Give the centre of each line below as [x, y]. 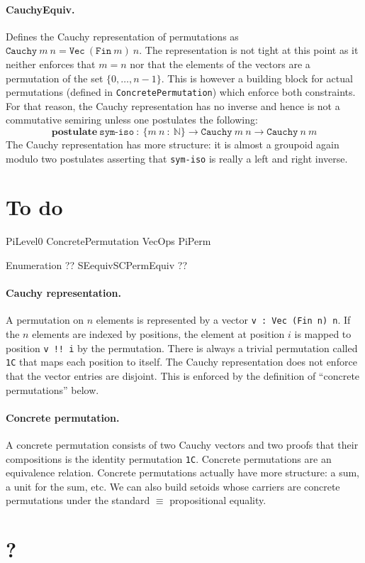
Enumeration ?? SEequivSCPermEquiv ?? [97, 264]
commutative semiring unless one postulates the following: [132, 120]
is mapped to [323, 334]
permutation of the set [55, 78]
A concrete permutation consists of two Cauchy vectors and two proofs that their [182, 444]
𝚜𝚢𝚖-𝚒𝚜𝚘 [117, 132]
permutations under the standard [78, 500]
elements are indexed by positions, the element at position [158, 334]
